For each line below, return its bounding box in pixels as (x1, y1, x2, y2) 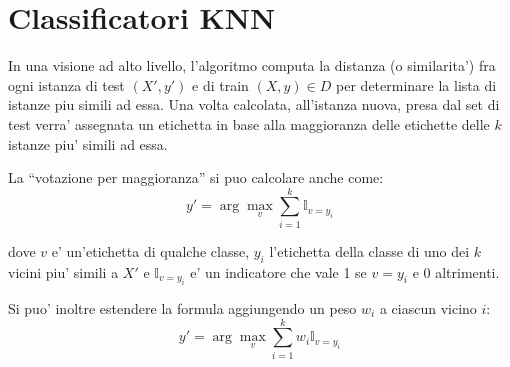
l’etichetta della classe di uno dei (269, 240, 470, 261)
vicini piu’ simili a (8, 261, 119, 282)
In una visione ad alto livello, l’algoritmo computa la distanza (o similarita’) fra (8, 55, 496, 76)
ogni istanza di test (8, 74, 125, 95)
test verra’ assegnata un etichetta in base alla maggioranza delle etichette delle (8, 113, 490, 134)
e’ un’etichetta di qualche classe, (51, 240, 250, 261)
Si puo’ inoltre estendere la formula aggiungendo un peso (8, 298, 357, 319)
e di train (192, 74, 249, 95)
